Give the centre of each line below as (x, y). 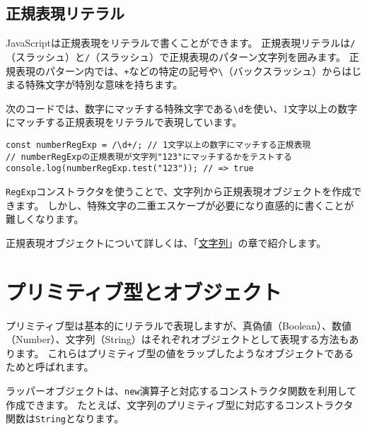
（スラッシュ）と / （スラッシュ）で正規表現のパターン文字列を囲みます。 (176, 56)
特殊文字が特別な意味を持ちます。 (104, 85)
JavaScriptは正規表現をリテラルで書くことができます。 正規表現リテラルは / (181, 43)
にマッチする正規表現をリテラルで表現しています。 (124, 122)
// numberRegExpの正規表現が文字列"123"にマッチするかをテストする (149, 157)
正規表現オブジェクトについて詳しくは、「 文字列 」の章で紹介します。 (166, 242)
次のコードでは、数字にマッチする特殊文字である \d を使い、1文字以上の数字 (182, 108)
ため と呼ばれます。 (50, 367)
